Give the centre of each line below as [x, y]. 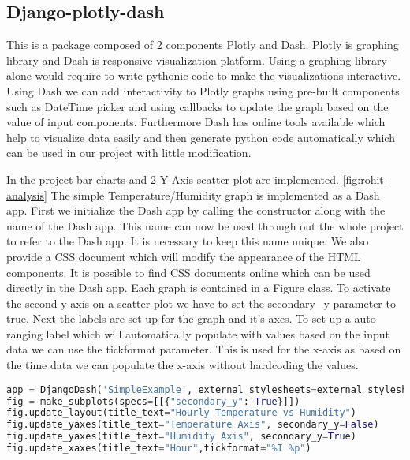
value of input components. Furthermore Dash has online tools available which [196, 122]
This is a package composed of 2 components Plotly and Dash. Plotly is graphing [203, 45]
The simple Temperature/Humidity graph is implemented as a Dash [215, 194]
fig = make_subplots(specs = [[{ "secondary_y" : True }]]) [153, 401]
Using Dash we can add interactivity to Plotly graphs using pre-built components [203, 90]
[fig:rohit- [365, 179]
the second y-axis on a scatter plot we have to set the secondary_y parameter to [201, 303]
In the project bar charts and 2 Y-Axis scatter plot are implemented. [173, 179]
